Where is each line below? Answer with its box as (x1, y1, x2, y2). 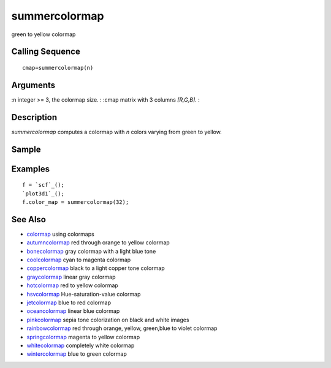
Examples (11, 163, 50, 174)
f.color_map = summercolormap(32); (22, 198, 129, 205)
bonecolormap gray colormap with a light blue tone (26, 247, 156, 255)
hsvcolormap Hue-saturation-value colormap (26, 290, 141, 298)
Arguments (11, 80, 56, 90)
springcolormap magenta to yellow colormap (26, 333, 140, 340)
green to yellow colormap (11, 31, 76, 38)
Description (11, 112, 58, 122)
